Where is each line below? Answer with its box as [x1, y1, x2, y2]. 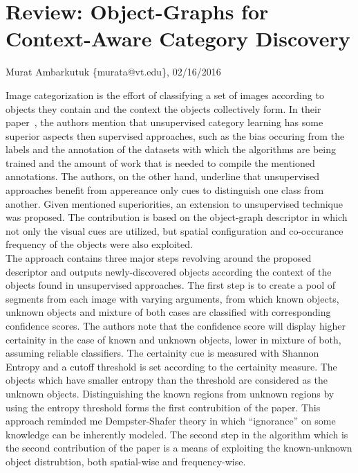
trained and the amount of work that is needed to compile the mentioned [6, 155, 315, 170]
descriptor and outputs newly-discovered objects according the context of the [6, 264, 332, 278]
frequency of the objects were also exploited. [6, 237, 193, 251]
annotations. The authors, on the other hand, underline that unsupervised [6, 169, 319, 184]
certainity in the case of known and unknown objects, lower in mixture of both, [6, 332, 341, 346]
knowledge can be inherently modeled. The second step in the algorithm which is [6, 427, 348, 441]
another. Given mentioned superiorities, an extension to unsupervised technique [6, 196, 343, 211]
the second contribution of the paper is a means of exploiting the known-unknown [6, 440, 352, 455]
